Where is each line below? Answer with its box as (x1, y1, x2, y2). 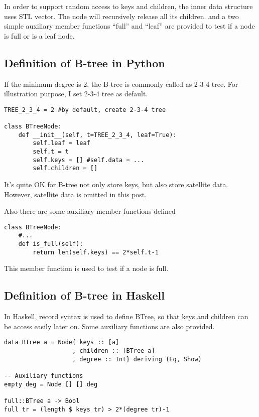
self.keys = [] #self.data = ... (33, 156, 145, 164)
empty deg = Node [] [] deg (4, 380, 98, 388)
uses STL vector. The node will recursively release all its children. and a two (4, 11, 239, 21)
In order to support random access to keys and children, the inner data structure (4, 1, 253, 11)
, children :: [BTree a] (72, 347, 155, 355)
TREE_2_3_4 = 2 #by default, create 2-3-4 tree (4, 106, 166, 113)
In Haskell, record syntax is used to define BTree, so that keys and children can (4, 311, 248, 322)
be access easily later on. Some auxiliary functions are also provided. (4, 321, 215, 331)
